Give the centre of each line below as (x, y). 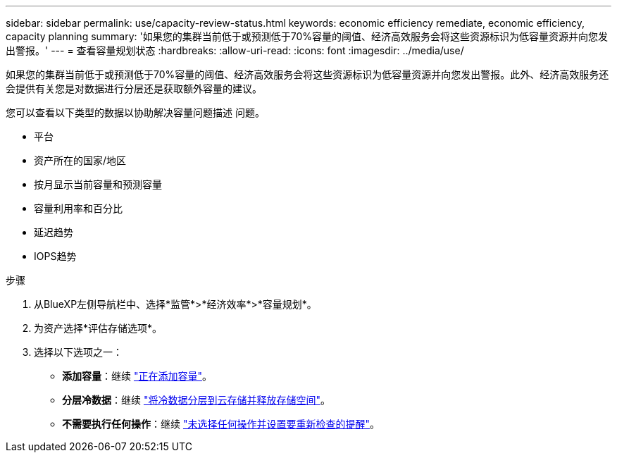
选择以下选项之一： (78, 352)
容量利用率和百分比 (78, 208)
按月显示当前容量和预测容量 (98, 184)
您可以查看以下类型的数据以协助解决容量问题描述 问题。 (135, 112)
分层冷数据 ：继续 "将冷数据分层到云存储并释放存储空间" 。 (196, 400)
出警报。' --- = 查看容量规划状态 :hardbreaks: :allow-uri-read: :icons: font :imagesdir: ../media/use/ (235, 50)
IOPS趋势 (55, 256)
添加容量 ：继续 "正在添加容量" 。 (137, 376)
